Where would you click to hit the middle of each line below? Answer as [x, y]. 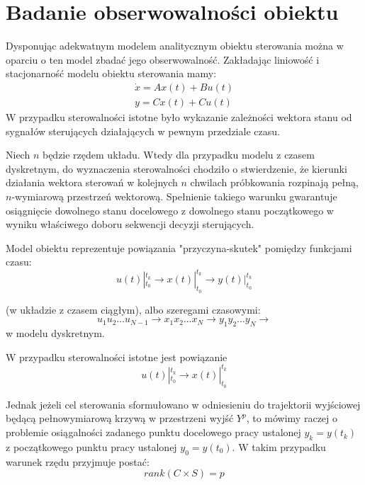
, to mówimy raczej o [292, 418]
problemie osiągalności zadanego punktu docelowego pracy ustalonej [153, 432]
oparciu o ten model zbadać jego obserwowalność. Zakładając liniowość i [163, 59]
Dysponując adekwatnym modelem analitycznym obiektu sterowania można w [175, 46]
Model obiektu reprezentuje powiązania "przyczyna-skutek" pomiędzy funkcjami [179, 247]
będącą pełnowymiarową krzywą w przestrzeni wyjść [120, 418]
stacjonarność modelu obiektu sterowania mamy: [111, 73]
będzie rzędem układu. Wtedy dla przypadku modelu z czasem [178, 155]
